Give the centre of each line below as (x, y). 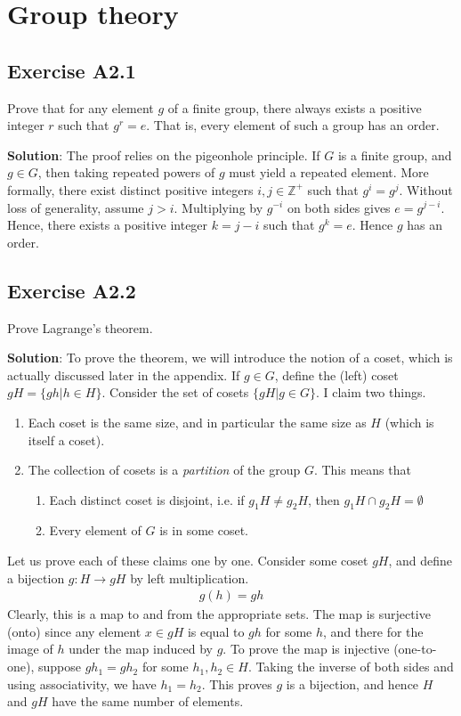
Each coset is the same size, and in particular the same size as (197, 422)
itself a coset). (66, 439)
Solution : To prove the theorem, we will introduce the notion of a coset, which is (230, 358)
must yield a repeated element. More (329, 172)
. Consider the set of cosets (175, 392)
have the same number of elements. (148, 701)
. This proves (237, 683)
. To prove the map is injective (306, 649)
